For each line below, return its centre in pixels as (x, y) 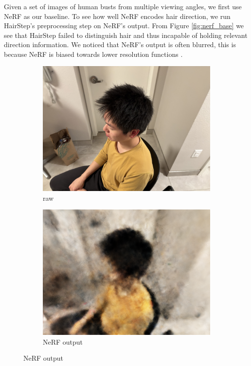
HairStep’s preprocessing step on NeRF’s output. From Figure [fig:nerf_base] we (124, 26)
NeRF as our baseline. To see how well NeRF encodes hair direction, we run (117, 16)
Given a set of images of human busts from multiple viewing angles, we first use (123, 6)
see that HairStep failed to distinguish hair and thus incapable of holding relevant (126, 35)
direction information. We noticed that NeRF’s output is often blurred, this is (120, 44)
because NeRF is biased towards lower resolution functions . (93, 54)
